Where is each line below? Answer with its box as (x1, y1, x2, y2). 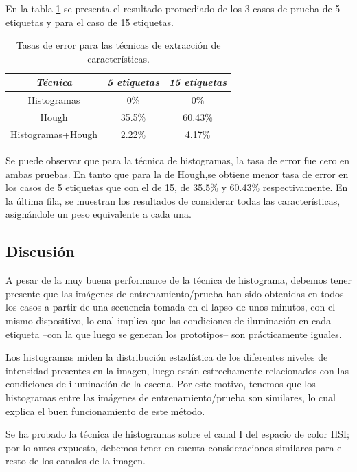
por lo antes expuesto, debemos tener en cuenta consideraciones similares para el (5, 440, 345, 454)
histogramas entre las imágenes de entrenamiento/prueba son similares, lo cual (5, 390, 336, 404)
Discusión (5, 240, 75, 262)
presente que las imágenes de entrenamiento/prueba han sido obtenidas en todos (5, 286, 344, 300)
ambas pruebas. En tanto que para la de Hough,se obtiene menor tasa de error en (5, 166, 349, 181)
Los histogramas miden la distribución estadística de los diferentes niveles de (5, 350, 328, 364)
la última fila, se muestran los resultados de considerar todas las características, (5, 193, 341, 207)
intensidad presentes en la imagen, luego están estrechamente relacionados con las (5, 363, 349, 377)
